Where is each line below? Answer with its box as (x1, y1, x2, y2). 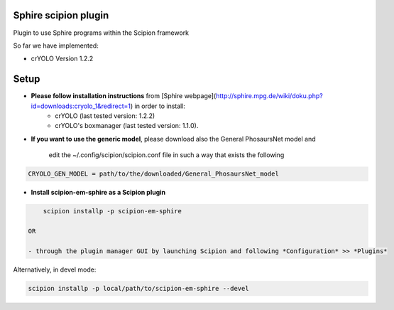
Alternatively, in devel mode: (13, 265, 97, 274)
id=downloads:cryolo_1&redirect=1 (31, 102, 131, 110)
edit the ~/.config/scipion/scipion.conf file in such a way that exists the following (48, 151, 285, 159)
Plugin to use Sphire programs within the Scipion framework (13, 28, 190, 37)
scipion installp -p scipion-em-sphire (43, 207, 182, 215)
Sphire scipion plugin (13, 9, 109, 21)
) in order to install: (130, 102, 186, 110)
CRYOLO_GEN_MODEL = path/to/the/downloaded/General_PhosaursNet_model (28, 170, 280, 178)
